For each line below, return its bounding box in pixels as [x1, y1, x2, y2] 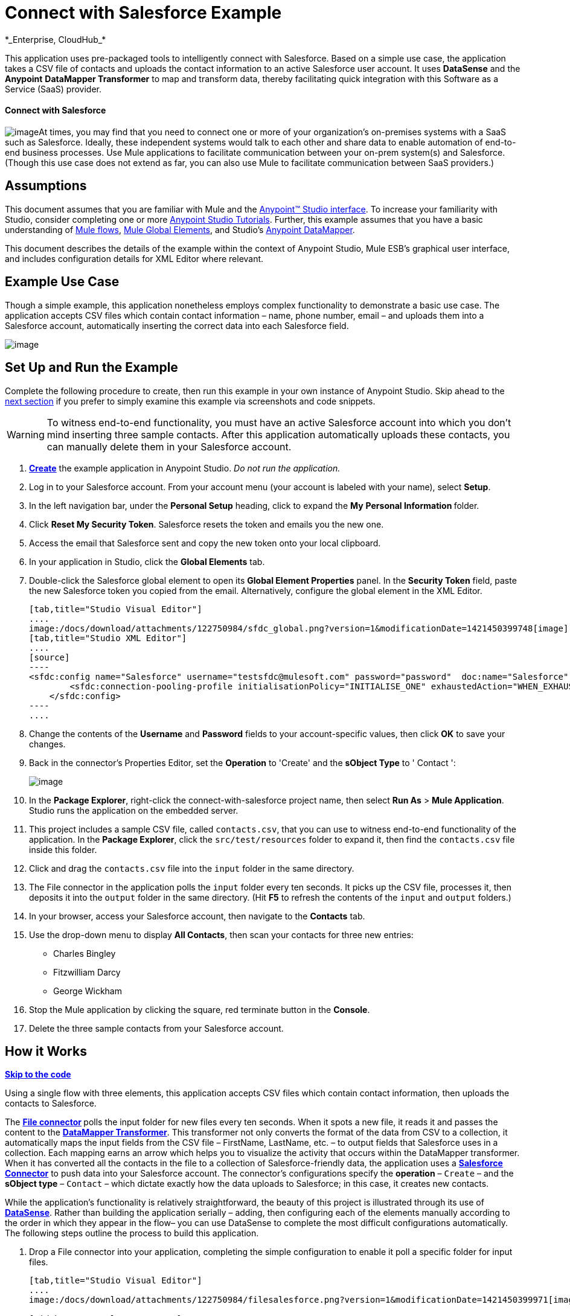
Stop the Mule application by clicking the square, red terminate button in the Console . [29, 1004, 370, 1015]
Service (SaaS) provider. [5, 83, 101, 94]
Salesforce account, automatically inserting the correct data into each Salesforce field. [5, 320, 349, 331]
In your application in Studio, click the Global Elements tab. [29, 556, 265, 567]
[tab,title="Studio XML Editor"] [29, 633, 187, 643]
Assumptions [5, 178, 87, 194]
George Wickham [53, 985, 122, 996]
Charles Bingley [53, 948, 116, 959]
